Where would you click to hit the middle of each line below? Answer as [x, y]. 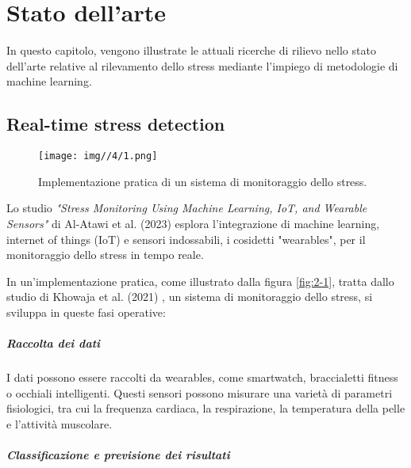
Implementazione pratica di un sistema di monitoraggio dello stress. [203, 181]
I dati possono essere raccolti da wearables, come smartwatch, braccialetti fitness [202, 377]
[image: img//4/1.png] [98, 156]
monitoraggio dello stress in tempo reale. [105, 255]
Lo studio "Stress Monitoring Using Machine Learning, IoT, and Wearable [187, 208]
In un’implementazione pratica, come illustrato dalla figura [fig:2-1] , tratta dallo [200, 281]
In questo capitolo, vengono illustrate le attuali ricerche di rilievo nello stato [191, 50]
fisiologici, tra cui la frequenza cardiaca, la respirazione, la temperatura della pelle [206, 408]
